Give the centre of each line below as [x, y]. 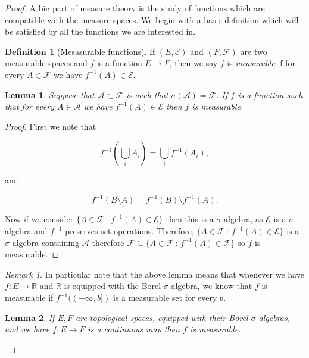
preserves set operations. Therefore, [129, 231]
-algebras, [273, 317]
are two [254, 51]
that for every [30, 106]
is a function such [270, 94]
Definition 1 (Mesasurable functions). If [80, 51]
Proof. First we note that [51, 126]
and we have [27, 329]
